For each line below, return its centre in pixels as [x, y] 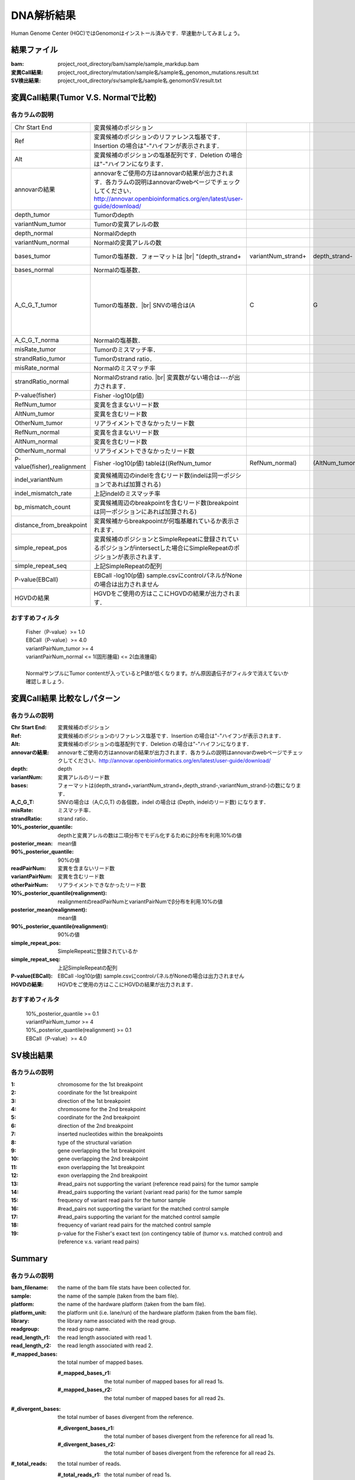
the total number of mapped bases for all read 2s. [164, 1398]
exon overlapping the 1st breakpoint [101, 1167]
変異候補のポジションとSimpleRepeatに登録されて [163, 539]
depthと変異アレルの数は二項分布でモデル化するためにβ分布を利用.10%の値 [150, 835]
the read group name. [84, 1329]
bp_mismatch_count [43, 507]
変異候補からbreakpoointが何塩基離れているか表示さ [167, 521]
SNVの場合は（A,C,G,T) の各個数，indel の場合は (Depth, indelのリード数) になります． [163, 802]
